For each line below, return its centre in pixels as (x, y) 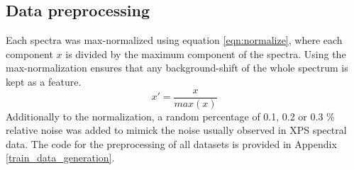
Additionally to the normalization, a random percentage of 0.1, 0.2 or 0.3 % (170, 116)
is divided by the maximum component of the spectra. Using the (206, 53)
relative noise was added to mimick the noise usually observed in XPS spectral (176, 130)
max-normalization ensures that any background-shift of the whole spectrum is (177, 68)
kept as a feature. (44, 81)
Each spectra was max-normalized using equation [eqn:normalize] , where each (174, 40)
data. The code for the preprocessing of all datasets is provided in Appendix (171, 143)
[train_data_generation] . (60, 158)
